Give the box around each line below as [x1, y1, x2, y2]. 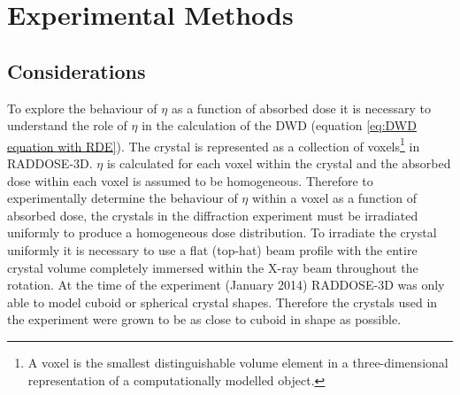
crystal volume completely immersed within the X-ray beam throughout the [7, 258, 418, 276]
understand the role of [7, 116, 127, 135]
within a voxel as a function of [251, 189, 417, 207]
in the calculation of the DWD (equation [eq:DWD [142, 116, 417, 135]
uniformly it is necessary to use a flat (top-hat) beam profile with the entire [7, 240, 418, 259]
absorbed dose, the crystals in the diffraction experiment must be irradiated [7, 205, 418, 224]
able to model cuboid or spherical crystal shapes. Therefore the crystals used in [7, 292, 438, 311]
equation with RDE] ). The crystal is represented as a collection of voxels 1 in [7, 134, 420, 155]
